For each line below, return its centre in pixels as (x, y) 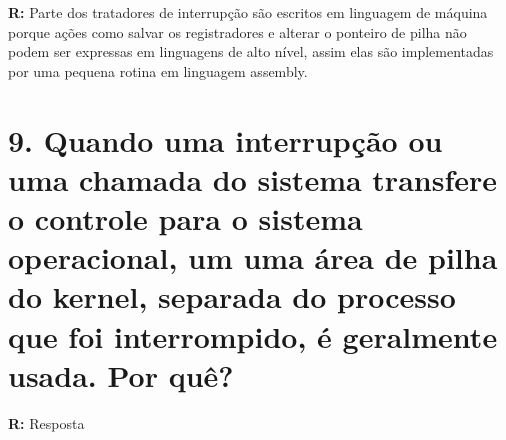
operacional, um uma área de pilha (253, 257)
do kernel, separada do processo (232, 296)
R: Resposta (46, 422)
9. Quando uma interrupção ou (225, 139)
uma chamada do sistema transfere (252, 178)
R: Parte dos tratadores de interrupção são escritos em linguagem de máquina (248, 12)
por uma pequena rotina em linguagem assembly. (158, 70)
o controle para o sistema (185, 217)
